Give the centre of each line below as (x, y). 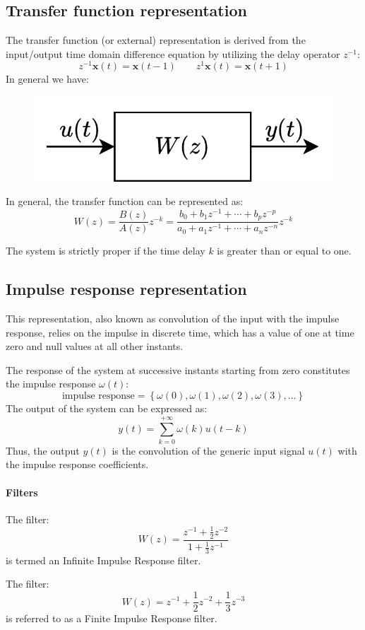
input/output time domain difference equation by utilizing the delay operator (173, 53)
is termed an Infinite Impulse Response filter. (103, 560)
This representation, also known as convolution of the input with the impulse (173, 319)
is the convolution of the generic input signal (208, 450)
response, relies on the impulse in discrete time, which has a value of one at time (180, 332)
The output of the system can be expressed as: (107, 408)
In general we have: (47, 79)
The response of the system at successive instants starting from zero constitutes (178, 369)
